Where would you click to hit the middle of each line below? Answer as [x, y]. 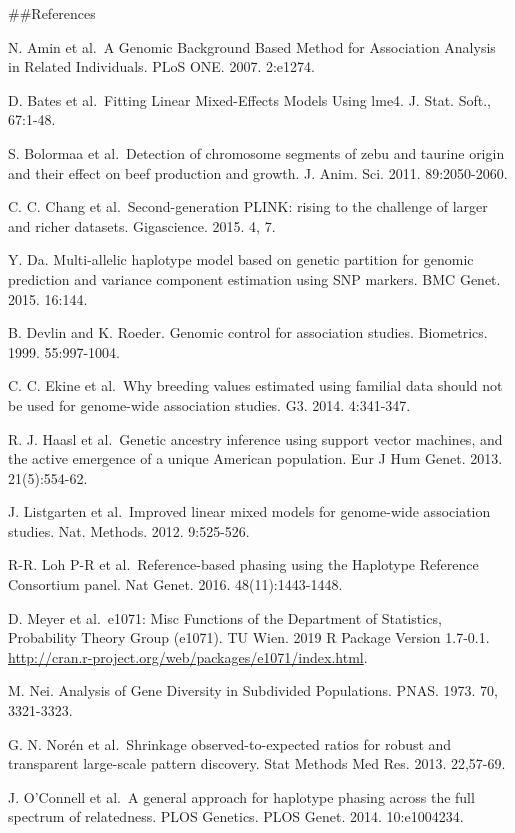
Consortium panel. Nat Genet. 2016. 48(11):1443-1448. [175, 584]
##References [52, 13]
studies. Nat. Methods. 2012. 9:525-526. [129, 530]
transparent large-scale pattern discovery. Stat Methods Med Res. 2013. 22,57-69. [257, 763]
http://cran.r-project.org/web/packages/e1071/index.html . [188, 656]
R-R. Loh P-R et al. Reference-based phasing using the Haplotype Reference [243, 564]
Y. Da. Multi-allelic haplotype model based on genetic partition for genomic [241, 259]
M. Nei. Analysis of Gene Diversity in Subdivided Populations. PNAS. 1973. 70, [253, 690]
